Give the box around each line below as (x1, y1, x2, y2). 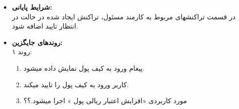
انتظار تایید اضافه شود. (12, 21, 78, 31)
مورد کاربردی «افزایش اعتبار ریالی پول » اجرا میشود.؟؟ (23, 95, 187, 106)
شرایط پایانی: (12, 2, 53, 12)
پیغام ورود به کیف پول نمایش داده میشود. (23, 62, 145, 73)
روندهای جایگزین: (12, 37, 63, 47)
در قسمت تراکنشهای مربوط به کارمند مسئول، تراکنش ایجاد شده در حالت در (12, 11, 236, 21)
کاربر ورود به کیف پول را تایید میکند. (23, 79, 129, 89)
